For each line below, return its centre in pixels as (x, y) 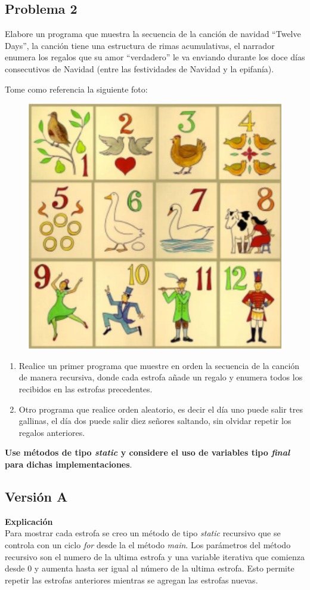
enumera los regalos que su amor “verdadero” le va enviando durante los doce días (155, 57)
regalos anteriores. (52, 432)
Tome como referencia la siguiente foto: (76, 89)
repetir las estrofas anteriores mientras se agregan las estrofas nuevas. (131, 580)
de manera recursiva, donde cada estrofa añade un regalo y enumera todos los (161, 377)
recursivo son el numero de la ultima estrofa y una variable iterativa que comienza (155, 556)
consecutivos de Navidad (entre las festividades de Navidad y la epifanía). (139, 68)
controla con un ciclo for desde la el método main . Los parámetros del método (148, 544)
